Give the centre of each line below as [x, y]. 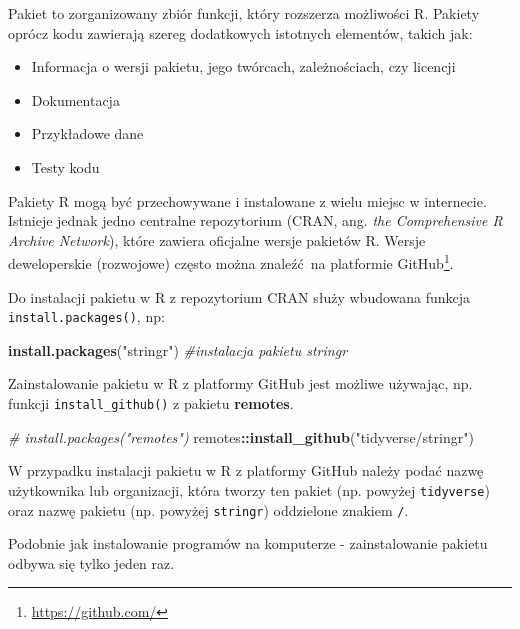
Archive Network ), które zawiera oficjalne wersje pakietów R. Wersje [217, 239]
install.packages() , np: [86, 316]
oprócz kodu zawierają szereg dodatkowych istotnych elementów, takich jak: [240, 32]
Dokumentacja [75, 99]
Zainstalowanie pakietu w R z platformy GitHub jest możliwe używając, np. [240, 383]
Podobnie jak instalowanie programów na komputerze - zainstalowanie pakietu [248, 543]
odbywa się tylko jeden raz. [91, 562]
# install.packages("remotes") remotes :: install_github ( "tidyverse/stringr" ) [241, 436]
